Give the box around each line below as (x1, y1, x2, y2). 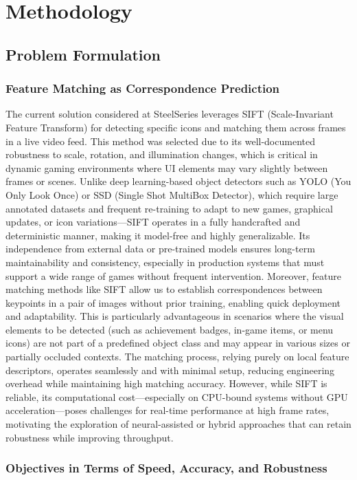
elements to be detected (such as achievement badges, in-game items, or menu (5, 322, 334, 336)
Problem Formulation (5, 43, 161, 65)
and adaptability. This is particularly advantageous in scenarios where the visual (5, 309, 344, 323)
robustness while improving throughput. (5, 430, 174, 444)
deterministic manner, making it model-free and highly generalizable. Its (5, 228, 310, 242)
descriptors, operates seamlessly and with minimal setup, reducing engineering (5, 362, 335, 377)
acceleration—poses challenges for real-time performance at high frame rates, (5, 403, 330, 417)
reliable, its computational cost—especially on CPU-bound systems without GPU (5, 389, 348, 404)
